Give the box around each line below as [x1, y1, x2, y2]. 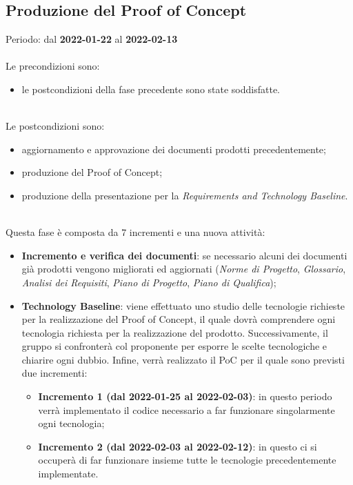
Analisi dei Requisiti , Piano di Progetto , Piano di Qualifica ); [21, 275, 276, 289]
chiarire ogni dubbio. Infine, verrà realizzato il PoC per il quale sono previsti [21, 352, 345, 366]
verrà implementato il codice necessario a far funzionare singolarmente [38, 402, 335, 417]
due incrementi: [21, 366, 88, 380]
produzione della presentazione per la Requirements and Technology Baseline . [21, 188, 348, 202]
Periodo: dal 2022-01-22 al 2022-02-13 [6, 32, 178, 46]
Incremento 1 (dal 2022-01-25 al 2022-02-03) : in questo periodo [38, 389, 332, 404]
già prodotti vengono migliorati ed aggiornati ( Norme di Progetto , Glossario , [21, 261, 346, 276]
